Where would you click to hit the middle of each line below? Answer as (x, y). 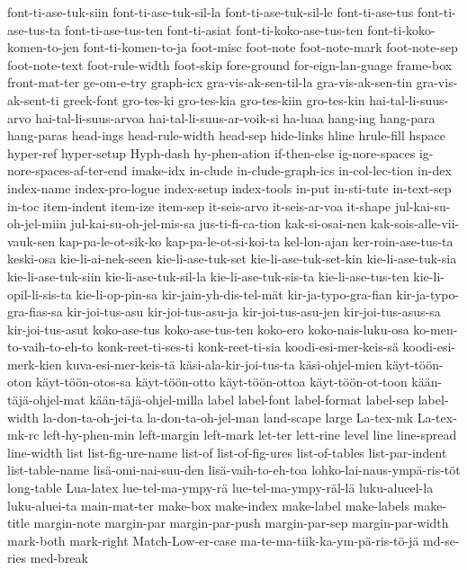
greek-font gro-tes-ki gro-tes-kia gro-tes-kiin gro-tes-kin (214, 99)
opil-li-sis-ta (40, 294)
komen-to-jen (43, 47)
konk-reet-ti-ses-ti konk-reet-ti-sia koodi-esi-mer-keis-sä (247, 347)
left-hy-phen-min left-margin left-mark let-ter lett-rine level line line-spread (250, 435)
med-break (59, 558)
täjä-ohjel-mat (46, 400)
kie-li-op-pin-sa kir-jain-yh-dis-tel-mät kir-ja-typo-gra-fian (234, 294)
